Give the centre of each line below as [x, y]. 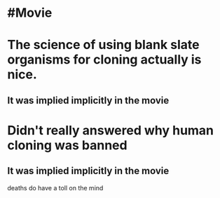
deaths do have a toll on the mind [55, 188]
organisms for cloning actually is [104, 60]
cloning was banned [67, 145]
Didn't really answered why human [111, 130]
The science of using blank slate [103, 45]
